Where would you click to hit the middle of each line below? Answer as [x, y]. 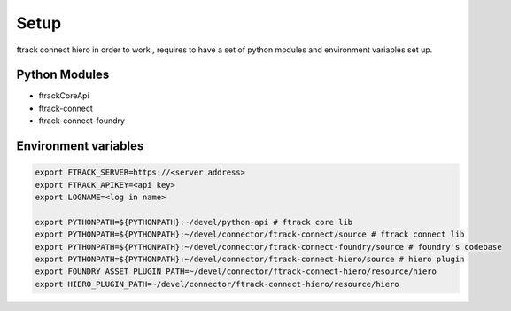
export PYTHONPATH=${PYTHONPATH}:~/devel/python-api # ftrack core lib [194, 222]
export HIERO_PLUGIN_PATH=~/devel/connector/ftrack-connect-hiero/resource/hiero [217, 284]
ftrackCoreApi [64, 96]
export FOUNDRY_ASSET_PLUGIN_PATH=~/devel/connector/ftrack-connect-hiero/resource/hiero [236, 272]
